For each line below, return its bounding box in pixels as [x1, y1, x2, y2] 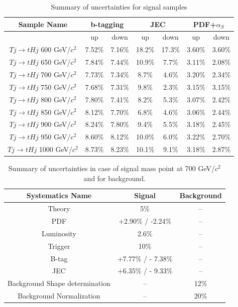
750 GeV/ [41, 81, 71, 92]
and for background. [83, 173, 146, 183]
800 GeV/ [41, 94, 71, 104]
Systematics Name [26, 190, 92, 201]
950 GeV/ [41, 131, 71, 142]
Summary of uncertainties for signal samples [51, 2, 187, 12]
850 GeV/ [41, 106, 71, 117]
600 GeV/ [41, 44, 71, 55]
